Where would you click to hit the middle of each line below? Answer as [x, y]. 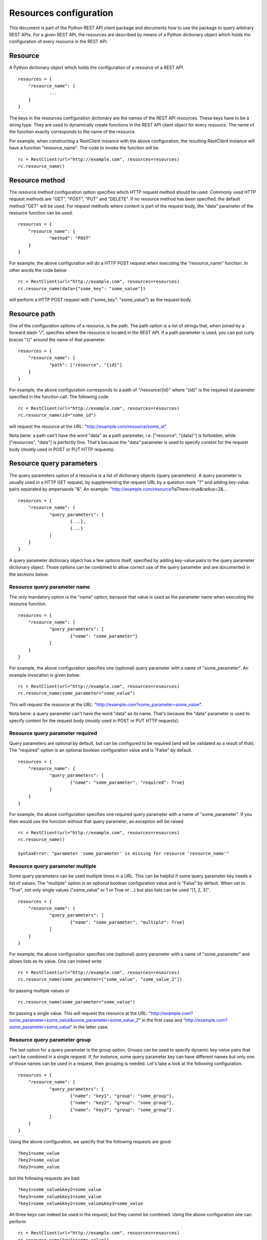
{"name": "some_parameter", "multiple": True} [127, 922]
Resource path [32, 314]
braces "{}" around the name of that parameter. [57, 339]
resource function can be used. [41, 213]
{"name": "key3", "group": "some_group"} [121, 1110]
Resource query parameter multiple [53, 867]
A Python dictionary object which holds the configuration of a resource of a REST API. [97, 67]
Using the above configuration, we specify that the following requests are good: [90, 1142]
